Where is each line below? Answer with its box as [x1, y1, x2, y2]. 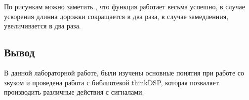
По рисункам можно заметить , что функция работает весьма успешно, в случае [4, 1, 246, 11]
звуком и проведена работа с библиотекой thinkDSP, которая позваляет [4, 77, 219, 87]
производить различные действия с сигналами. [4, 87, 144, 97]
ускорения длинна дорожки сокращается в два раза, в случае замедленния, [4, 11, 229, 21]
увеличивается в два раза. [4, 21, 81, 31]
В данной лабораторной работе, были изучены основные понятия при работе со [4, 67, 245, 77]
